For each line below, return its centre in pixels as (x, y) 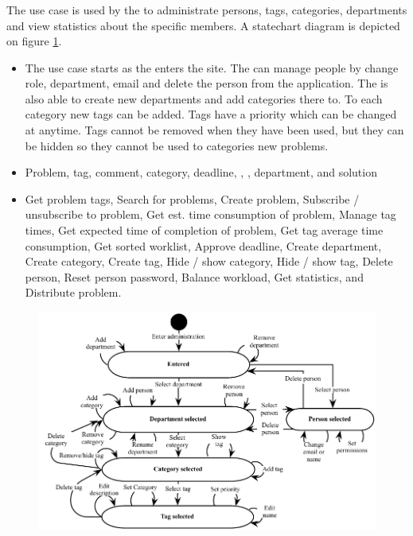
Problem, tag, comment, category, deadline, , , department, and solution (201, 172)
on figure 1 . (34, 41)
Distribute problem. (73, 292)
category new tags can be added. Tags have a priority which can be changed (211, 114)
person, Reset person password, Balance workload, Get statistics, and (194, 276)
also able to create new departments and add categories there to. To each (204, 98)
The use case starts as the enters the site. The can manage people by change (212, 67)
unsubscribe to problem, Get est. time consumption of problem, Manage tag (210, 214)
